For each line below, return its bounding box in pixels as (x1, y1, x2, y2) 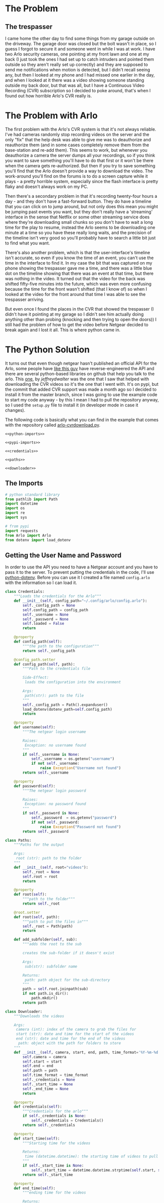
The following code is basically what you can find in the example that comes (5, 417, 159, 423)
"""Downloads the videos (14, 1014, 64, 1018)
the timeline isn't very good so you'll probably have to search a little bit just (5, 235, 156, 241)
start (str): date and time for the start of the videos (16, 1032, 134, 1037)
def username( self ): (14, 725, 56, 730)
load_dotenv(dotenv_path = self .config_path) (22, 707, 112, 712)
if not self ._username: (31, 761, 80, 766)
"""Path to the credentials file (22, 666, 91, 671)
